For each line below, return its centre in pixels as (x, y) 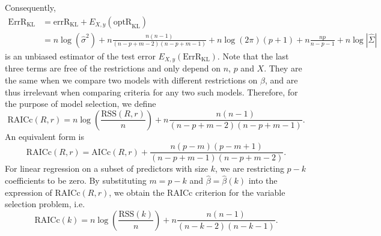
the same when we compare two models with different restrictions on (131, 80)
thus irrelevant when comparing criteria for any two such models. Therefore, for (151, 92)
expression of (29, 192)
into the (263, 180)
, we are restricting (250, 168)
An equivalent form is (44, 136)
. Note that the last (253, 56)
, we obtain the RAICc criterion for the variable (197, 192)
